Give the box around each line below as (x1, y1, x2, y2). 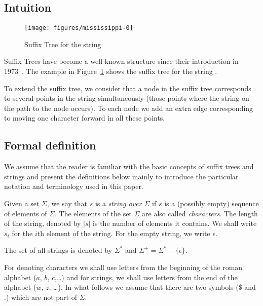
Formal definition (4, 137, 96, 153)
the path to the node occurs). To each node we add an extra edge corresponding (4, 102, 253, 113)
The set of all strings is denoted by (4, 245, 112, 255)
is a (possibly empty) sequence (164, 198, 259, 208)
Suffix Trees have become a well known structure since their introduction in (4, 56, 239, 66)
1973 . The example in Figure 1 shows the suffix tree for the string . (4, 66, 217, 76)
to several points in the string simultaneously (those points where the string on (4, 93, 249, 103)
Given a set (4, 198, 40, 208)
